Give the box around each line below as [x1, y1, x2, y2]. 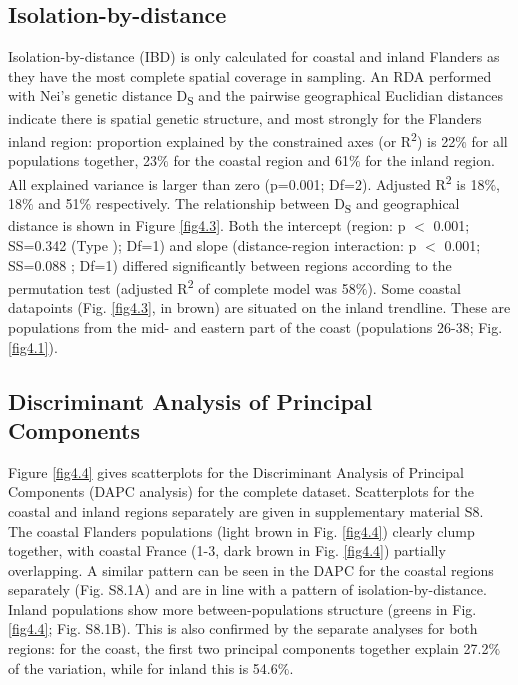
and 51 [38, 193, 80, 214]
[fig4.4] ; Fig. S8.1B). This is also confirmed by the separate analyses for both [8, 618, 478, 639]
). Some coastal [367, 277, 461, 298]
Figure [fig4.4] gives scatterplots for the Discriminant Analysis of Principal [8, 461, 464, 482]
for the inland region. [365, 150, 495, 171]
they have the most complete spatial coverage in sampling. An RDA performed [8, 65, 492, 86]
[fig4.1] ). [8, 336, 58, 357]
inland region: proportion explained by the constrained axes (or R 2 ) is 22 [8, 128, 456, 151]
